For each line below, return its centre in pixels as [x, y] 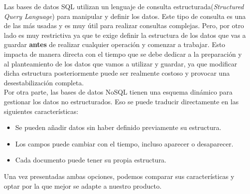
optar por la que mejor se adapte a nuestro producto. [83, 186]
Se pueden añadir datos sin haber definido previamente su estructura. [118, 127]
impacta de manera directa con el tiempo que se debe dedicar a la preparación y [123, 54]
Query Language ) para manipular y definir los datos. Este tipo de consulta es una [125, 16]
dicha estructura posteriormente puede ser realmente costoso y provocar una [117, 73]
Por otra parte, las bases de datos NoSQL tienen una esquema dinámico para [118, 92]
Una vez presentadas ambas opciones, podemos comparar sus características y [119, 176]
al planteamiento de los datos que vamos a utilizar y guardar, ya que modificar [121, 63]
